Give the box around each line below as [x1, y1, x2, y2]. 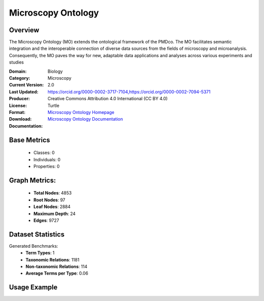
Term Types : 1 [25, 250, 55, 256]
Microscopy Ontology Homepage [47, 109, 114, 115]
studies [9, 59, 24, 65]
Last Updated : [9, 88, 39, 95]
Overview [9, 26, 40, 34]
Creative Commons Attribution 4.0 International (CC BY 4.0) [47, 96, 168, 102]
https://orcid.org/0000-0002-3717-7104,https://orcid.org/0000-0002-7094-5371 [47, 88, 211, 95]
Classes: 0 [33, 150, 55, 156]
